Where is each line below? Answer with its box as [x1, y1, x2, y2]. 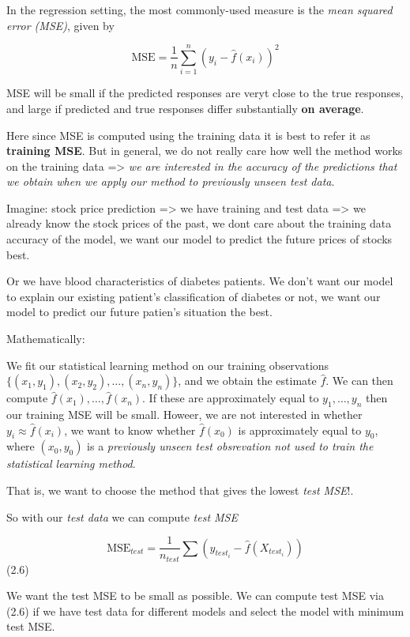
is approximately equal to [238, 421, 362, 438]
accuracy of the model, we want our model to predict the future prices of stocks [6, 231, 393, 247]
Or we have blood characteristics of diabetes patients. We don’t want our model [6, 273, 393, 289]
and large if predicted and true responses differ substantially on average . [6, 100, 364, 116]
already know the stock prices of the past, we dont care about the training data [6, 215, 392, 232]
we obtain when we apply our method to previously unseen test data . [6, 173, 335, 190]
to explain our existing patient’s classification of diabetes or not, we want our [6, 288, 381, 304]
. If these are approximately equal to [142, 390, 319, 406]
